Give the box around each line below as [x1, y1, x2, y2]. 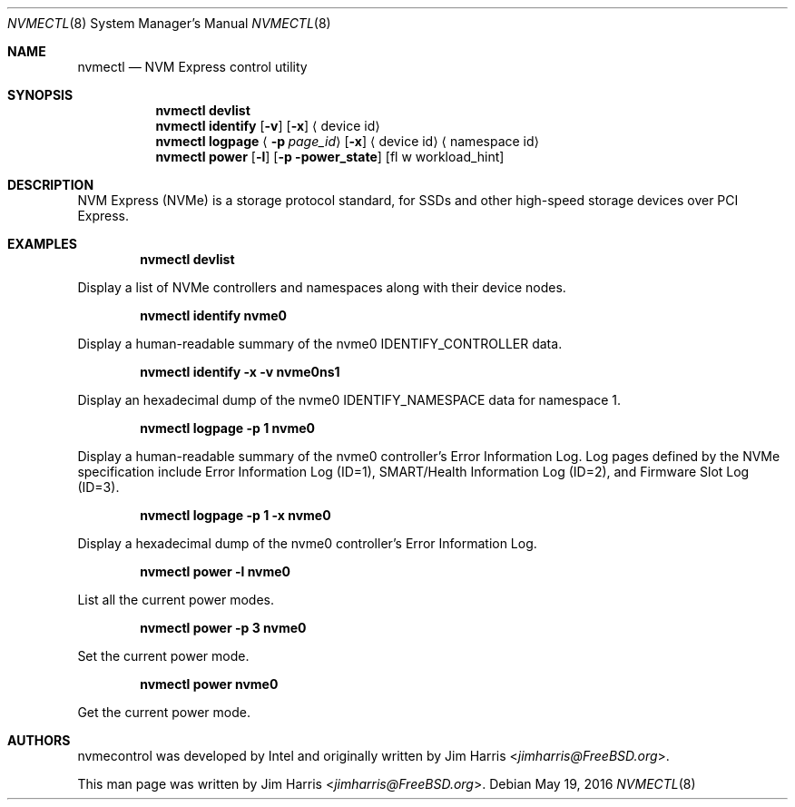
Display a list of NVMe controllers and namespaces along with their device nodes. [77, 280, 566, 295]
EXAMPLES [7, 236, 77, 251]
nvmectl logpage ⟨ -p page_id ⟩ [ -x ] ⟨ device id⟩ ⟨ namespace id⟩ [155, 133, 540, 149]
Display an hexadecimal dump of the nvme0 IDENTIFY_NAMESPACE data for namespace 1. [77, 392, 621, 408]
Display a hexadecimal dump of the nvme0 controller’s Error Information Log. [77, 536, 537, 551]
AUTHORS [7, 733, 71, 748]
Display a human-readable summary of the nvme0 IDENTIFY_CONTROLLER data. [77, 336, 563, 351]
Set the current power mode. [77, 648, 250, 664]
